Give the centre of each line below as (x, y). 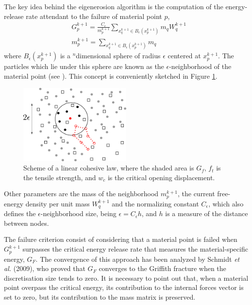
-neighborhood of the (200, 66)
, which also (226, 203)
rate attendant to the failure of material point (94, 16)
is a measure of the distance (207, 213)
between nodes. (26, 223)
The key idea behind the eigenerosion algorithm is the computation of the (114, 6)
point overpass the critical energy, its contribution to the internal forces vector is (124, 287)
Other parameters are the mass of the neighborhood (81, 194)
